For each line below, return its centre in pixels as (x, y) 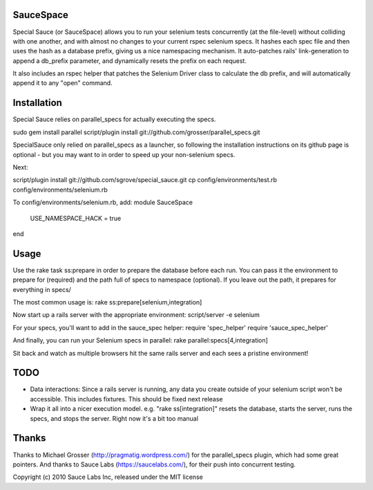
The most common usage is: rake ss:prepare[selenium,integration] (107, 302)
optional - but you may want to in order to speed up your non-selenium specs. (124, 154)
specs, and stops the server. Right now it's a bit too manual (114, 418)
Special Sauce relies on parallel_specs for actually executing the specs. (114, 119)
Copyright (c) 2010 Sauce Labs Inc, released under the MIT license (108, 477)
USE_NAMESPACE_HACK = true (76, 218)
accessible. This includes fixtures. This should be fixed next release (126, 399)
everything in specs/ (42, 289)
